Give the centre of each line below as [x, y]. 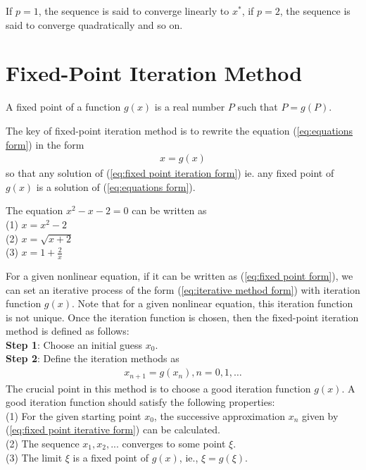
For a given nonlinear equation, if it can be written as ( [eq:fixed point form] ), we [179, 275]
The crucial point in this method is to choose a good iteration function [158, 388]
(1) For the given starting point [74, 415]
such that [258, 107]
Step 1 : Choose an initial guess [74, 344]
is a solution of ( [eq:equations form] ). [116, 186]
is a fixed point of [111, 457]
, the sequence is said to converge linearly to [134, 11]
